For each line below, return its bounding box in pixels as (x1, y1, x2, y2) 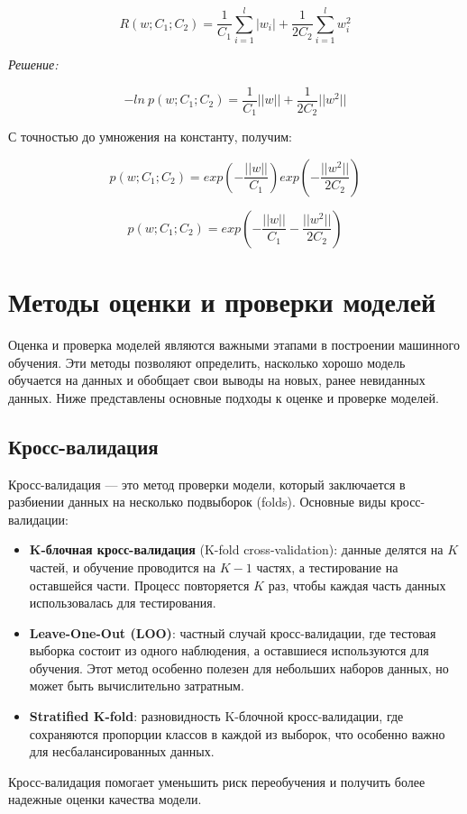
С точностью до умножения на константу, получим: (8, 127, 292, 146)
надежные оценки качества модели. (8, 790, 202, 809)
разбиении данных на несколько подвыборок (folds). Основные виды (8, 492, 387, 511)
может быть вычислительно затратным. (29, 676, 244, 695)
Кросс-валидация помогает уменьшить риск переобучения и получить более (8, 772, 426, 791)
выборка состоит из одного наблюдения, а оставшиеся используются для (29, 641, 429, 660)
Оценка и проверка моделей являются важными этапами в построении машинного (8, 334, 460, 353)
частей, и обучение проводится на (29, 557, 216, 576)
